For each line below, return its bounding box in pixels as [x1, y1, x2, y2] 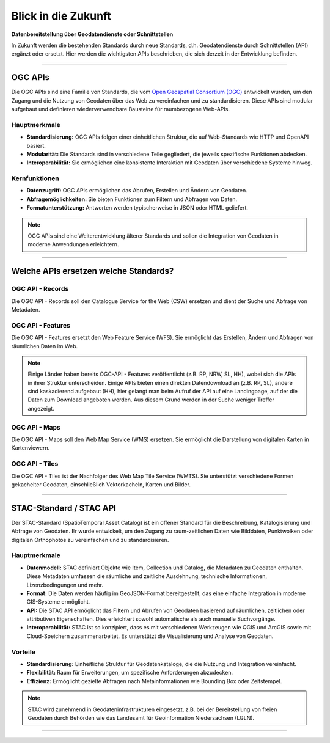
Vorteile [11, 648, 36, 656]
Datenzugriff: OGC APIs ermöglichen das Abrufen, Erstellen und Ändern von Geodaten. [26, 187, 248, 194]
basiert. [26, 142, 46, 149]
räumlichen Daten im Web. [11, 342, 78, 350]
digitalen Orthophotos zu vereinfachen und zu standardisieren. [11, 536, 169, 543]
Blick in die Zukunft [11, 9, 111, 23]
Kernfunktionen [11, 174, 59, 183]
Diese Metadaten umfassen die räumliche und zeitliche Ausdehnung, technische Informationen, [26, 573, 267, 580]
